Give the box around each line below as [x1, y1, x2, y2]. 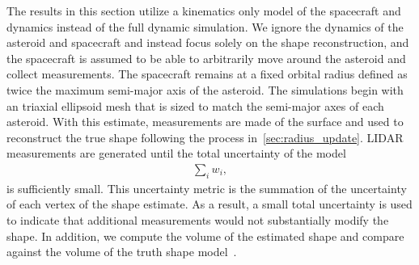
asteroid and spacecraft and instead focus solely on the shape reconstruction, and [6, 34, 409, 51]
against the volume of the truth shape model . [6, 243, 237, 260]
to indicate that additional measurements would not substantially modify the [6, 211, 389, 228]
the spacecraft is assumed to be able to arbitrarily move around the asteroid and [6, 49, 406, 66]
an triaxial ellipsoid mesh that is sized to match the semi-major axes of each [6, 97, 384, 114]
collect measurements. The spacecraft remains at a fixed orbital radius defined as [6, 65, 408, 82]
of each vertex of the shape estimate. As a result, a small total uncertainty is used [6, 196, 413, 212]
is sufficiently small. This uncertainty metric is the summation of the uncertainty [6, 179, 407, 196]
